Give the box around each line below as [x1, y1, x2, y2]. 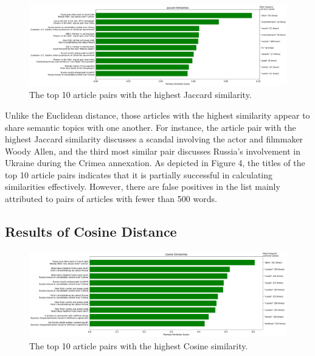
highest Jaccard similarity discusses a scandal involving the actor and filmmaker [5, 133, 303, 145]
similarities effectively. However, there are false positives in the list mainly [5, 180, 280, 193]
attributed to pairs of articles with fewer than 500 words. [5, 192, 217, 205]
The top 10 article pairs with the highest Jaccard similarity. [29, 88, 252, 101]
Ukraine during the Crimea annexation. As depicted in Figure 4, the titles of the [5, 156, 305, 169]
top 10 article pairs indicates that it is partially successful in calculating [5, 168, 273, 181]
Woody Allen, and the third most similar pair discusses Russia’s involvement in [5, 144, 300, 157]
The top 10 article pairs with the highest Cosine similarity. [29, 340, 248, 352]
